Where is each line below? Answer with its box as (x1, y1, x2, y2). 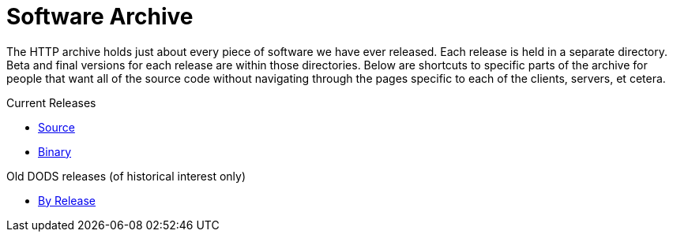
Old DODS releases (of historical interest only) (6, 169, 246, 183)
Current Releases (6, 95, 96, 110)
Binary (38, 144, 72, 158)
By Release (38, 193, 96, 207)
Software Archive (6, 3, 194, 30)
